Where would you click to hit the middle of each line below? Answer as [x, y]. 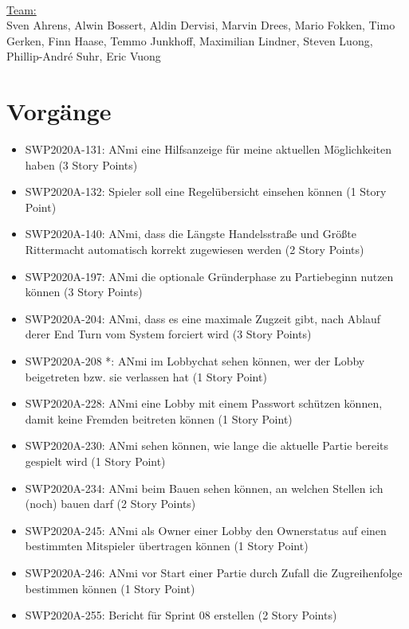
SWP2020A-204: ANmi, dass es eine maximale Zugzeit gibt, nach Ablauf [203, 318]
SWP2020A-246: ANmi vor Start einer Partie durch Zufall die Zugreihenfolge [214, 572]
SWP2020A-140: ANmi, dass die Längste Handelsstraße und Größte [191, 234]
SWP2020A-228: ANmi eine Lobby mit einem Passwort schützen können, [204, 403]
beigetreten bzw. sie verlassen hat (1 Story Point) [146, 376]
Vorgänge [59, 111]
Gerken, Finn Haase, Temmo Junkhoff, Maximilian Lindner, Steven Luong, [190, 40]
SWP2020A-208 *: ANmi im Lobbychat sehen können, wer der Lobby [195, 361]
